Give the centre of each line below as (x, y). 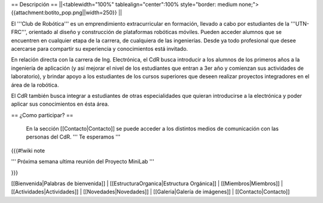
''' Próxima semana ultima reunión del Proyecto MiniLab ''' (83, 162)
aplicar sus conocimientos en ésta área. (60, 104)
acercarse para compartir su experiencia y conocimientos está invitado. (100, 48)
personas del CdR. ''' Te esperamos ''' (73, 137)
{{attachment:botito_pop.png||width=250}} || (67, 13)
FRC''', (19, 32)
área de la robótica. (35, 85)
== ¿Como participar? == (42, 115)
